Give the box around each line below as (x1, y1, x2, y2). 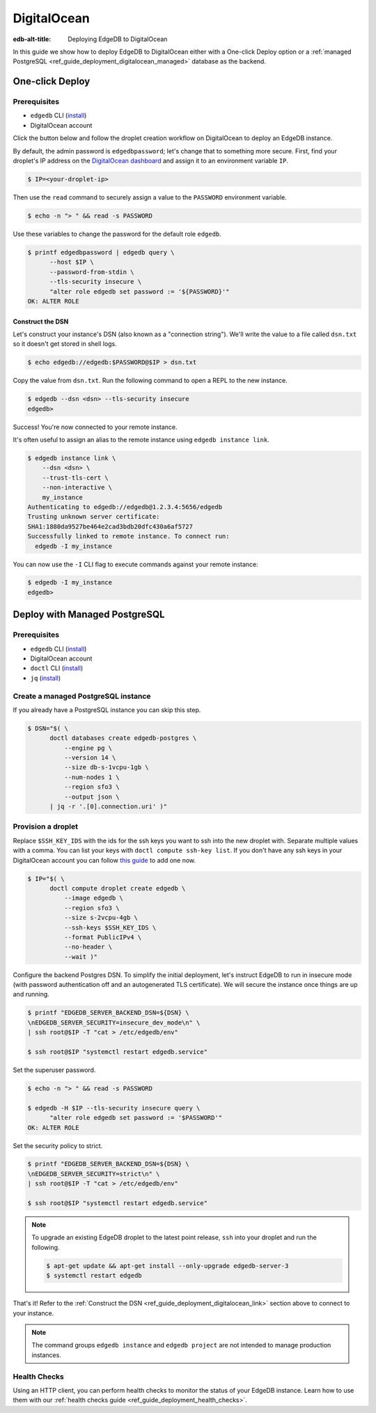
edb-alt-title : (13, 35, 52, 43)
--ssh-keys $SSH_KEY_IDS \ (63, 923, 157, 931)
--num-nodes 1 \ (63, 773, 120, 781)
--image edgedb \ (63, 894, 123, 902)
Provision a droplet (13, 822, 78, 831)
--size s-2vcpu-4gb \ (63, 914, 139, 922)
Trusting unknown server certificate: (27, 513, 160, 521)
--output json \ (63, 792, 120, 801)
